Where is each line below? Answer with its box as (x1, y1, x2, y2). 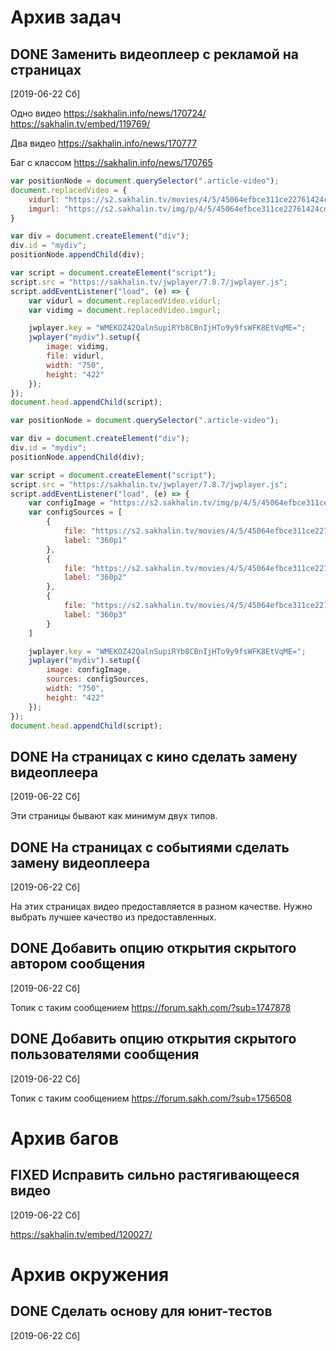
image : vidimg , (46, 342, 110, 352)
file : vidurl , (46, 351, 105, 361)
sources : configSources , (46, 674, 150, 685)
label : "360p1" (63, 535, 128, 545)
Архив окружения (10, 1263, 170, 1286)
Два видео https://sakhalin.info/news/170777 (10, 137, 198, 149)
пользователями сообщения (10, 1046, 200, 1063)
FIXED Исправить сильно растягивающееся (10, 1167, 300, 1184)
